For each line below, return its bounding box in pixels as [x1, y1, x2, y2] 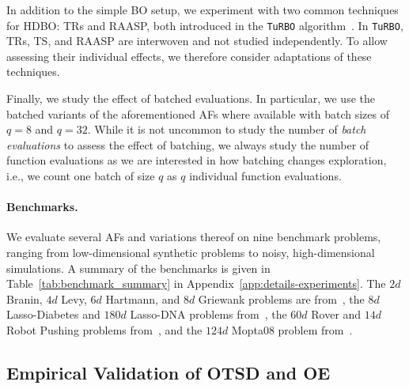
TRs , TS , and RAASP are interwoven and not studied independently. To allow [6, 32, 388, 49]
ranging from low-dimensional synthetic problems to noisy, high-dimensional [6, 244, 375, 260]
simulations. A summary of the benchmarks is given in [6, 259, 271, 276]
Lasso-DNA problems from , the [130, 306, 287, 323]
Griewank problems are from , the [198, 290, 365, 307]
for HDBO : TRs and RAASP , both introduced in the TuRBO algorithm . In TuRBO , [6, 17, 403, 33]
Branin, [6, 290, 43, 307]
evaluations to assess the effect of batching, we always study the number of [6, 136, 369, 153]
